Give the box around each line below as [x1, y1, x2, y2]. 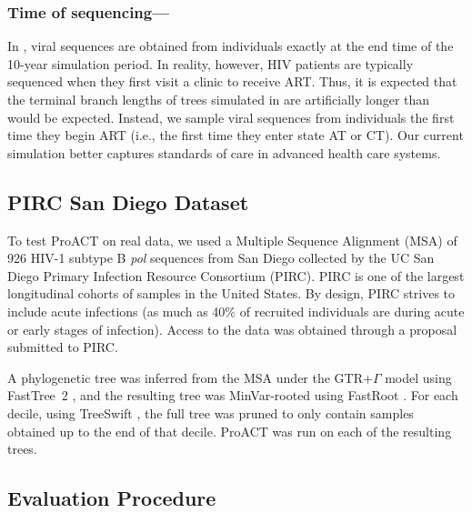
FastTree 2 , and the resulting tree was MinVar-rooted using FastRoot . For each [7, 386, 458, 405]
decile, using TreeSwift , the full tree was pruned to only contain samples [7, 403, 414, 422]
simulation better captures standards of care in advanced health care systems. [7, 143, 441, 162]
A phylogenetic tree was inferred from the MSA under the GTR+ [7, 367, 373, 387]
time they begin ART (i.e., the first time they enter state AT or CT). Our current [7, 126, 464, 145]
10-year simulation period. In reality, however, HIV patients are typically [7, 54, 414, 73]
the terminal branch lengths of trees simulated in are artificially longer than [7, 90, 430, 108]
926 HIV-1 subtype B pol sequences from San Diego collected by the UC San [7, 248, 435, 267]
